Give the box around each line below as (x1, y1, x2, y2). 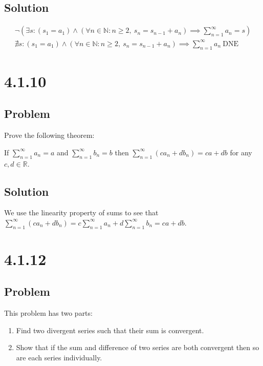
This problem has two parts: (4, 308, 93, 318)
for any (230, 147, 252, 157)
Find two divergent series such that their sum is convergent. (16, 324, 204, 335)
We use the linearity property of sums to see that (4, 207, 159, 218)
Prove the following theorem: (4, 130, 95, 140)
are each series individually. (16, 352, 102, 363)
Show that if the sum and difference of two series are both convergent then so (16, 342, 259, 353)
